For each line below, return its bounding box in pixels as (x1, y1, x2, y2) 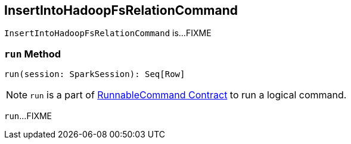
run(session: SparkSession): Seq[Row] (4, 69, 185, 79)
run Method (4, 47, 61, 60)
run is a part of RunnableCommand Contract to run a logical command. (30, 89, 347, 101)
